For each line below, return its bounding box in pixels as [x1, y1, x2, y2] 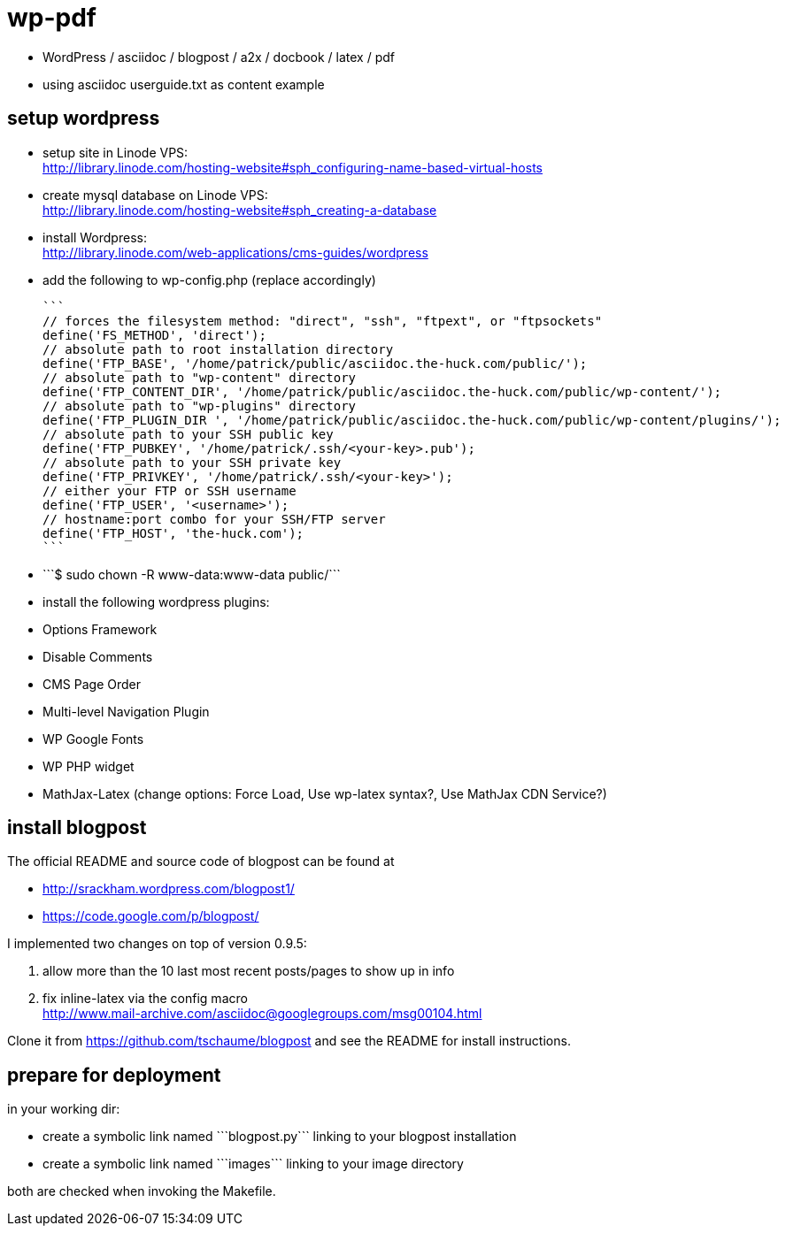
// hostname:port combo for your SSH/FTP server [42, 511, 386, 526]
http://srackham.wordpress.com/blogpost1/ [42, 881, 295, 897]
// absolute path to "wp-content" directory [42, 370, 357, 385]
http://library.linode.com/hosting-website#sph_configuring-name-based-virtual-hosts [42, 159, 543, 175]
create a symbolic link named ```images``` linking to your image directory [42, 1156, 464, 1172]
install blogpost [7, 816, 147, 839]
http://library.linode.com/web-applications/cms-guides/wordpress [42, 244, 428, 260]
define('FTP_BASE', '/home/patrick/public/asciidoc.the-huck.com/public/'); [42, 356, 588, 371]
